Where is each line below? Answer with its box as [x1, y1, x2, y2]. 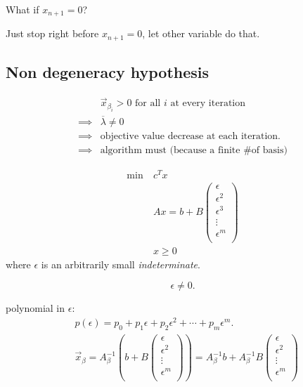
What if [6, 2, 39, 16]
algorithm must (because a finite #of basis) [100, 145, 288, 156]
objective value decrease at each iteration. [100, 131, 281, 142]
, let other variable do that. [142, 26, 260, 41]
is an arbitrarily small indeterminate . [41, 256, 200, 271]
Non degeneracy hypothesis [6, 61, 209, 83]
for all [135, 98, 161, 109]
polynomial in [6, 301, 65, 315]
